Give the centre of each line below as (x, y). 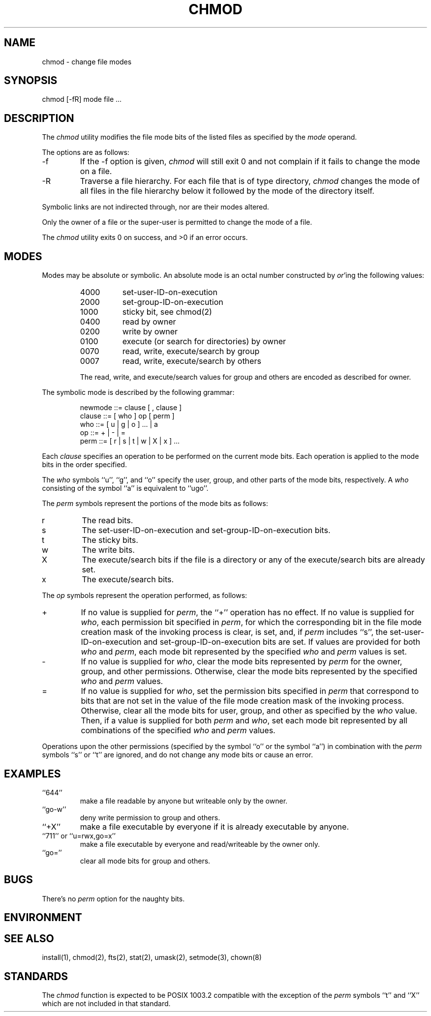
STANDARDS (36, 976)
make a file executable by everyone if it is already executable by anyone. (215, 826)
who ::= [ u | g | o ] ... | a (119, 424)
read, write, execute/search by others (192, 361)
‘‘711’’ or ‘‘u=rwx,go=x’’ (79, 836)
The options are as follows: (86, 152)
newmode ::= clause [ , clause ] (131, 408)
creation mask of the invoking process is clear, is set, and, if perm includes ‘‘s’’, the (234, 632)
